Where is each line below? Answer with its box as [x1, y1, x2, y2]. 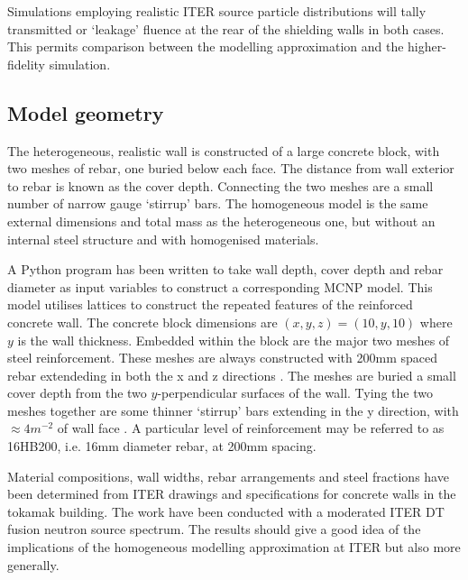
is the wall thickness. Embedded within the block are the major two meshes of [17, 330, 450, 349]
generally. [7, 555, 60, 574]
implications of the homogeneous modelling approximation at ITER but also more [7, 538, 461, 557]
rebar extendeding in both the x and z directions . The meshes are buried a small [7, 365, 456, 384]
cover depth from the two [7, 383, 147, 402]
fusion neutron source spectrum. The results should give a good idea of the [7, 520, 421, 539]
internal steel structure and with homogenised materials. [7, 229, 319, 248]
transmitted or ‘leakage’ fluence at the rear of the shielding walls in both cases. [7, 19, 445, 38]
